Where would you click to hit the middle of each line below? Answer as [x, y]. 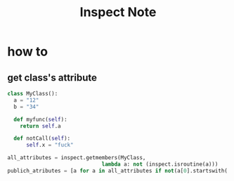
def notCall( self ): [42, 139]
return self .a [40, 126]
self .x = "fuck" [50, 145]
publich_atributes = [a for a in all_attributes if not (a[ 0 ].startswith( [118, 170]
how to [27, 52]
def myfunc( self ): [41, 119]
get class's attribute [52, 78]
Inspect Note [118, 12]
